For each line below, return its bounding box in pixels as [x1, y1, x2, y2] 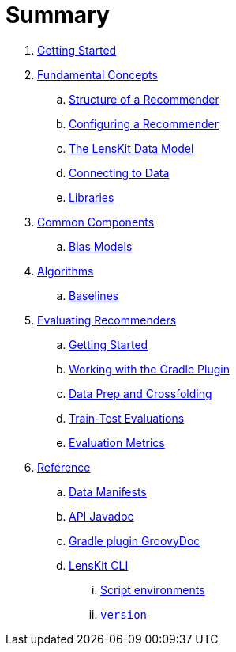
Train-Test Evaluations [69, 411, 185, 425]
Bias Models [69, 239, 133, 253]
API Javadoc [69, 509, 134, 523]
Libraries [69, 190, 114, 204]
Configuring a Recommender [69, 116, 219, 131]
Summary [6, 2, 110, 28]
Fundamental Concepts [37, 67, 158, 81]
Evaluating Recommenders [37, 313, 177, 327]
